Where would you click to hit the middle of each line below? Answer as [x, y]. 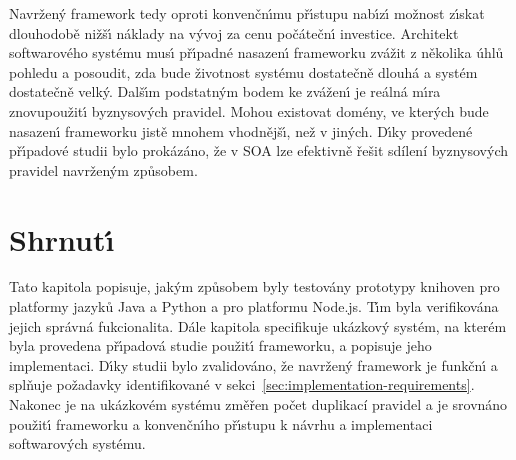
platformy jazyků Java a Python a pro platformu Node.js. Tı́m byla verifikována [254, 306]
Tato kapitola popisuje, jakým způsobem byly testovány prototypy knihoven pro [254, 286]
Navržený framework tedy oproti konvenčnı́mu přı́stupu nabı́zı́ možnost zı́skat [247, 13]
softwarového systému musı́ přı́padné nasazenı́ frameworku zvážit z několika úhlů [256, 52]
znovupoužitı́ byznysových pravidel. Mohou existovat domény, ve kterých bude [249, 110]
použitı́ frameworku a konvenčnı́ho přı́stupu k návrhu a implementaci [221, 423]
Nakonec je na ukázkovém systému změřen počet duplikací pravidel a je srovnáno [258, 404]
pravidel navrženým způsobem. [103, 169]
